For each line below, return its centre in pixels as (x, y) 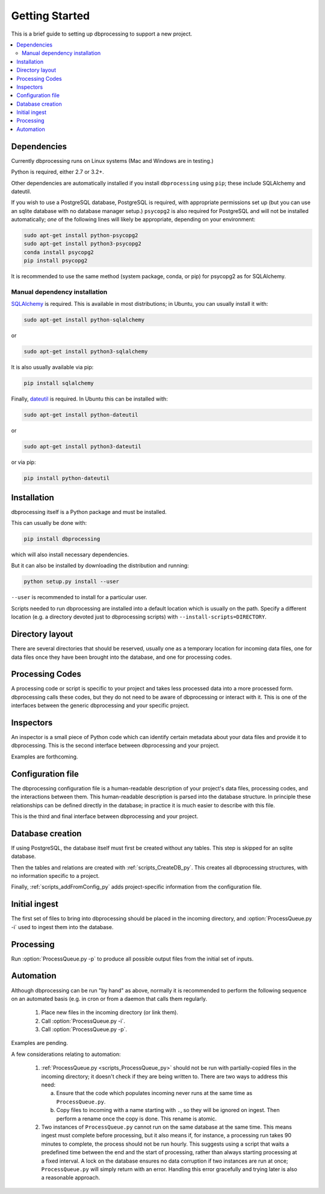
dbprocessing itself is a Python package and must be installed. (89, 512)
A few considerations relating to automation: (66, 1054)
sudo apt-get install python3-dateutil (82, 447)
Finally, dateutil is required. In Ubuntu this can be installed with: (89, 399)
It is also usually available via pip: (52, 367)
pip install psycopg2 (56, 261)
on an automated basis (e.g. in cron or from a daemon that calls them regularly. (109, 999)
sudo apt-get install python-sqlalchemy (84, 320)
